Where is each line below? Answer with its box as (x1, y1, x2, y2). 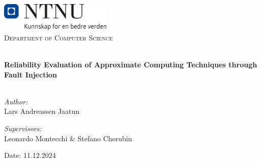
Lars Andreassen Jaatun (4, 106, 80, 116)
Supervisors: (4, 123, 42, 133)
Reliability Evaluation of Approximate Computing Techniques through (4, 59, 257, 69)
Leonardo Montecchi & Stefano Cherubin (4, 133, 132, 143)
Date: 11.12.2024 (4, 150, 56, 160)
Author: (4, 96, 28, 106)
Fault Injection (4, 69, 57, 79)
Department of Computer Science (4, 32, 113, 43)
